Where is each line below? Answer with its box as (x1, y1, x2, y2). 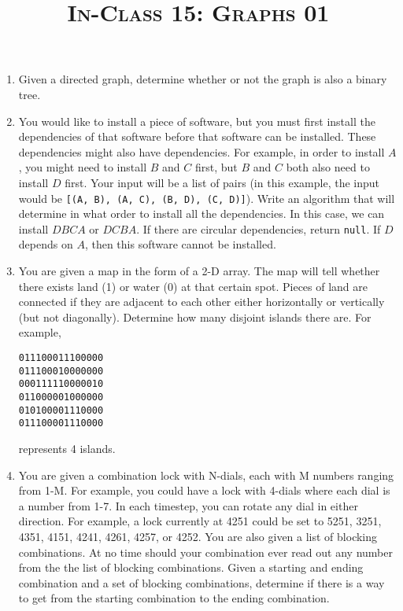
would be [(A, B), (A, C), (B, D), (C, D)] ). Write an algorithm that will (18, 190, 395, 206)
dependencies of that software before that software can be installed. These (18, 128, 376, 145)
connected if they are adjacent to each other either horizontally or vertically (18, 293, 385, 310)
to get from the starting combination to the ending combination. (18, 590, 330, 606)
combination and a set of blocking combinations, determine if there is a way (18, 574, 385, 591)
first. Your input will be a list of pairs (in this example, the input (65, 174, 380, 190)
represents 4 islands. (18, 440, 116, 456)
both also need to (286, 159, 370, 175)
